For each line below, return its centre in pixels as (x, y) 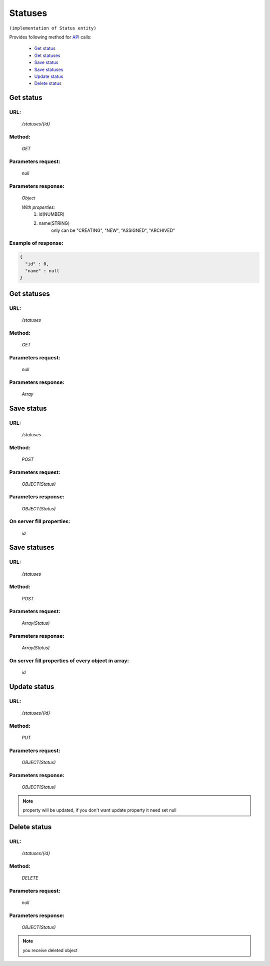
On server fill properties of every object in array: (69, 661)
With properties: (38, 207)
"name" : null (42, 271)
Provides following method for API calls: (50, 37)
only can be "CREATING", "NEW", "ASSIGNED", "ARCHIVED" (113, 230)
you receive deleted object (50, 950)
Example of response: (36, 243)
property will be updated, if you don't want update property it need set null (100, 810)
